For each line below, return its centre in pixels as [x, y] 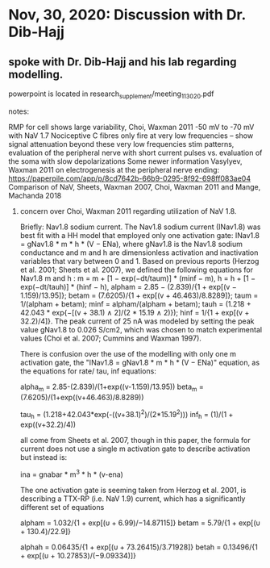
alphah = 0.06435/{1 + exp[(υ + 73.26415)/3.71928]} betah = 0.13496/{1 [139, 547]
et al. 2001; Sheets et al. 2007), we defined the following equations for [137, 269]
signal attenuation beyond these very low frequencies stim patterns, [121, 144]
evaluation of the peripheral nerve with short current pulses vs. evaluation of [135, 152]
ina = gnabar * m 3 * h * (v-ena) [71, 474]
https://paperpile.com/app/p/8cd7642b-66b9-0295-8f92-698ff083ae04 [130, 178]
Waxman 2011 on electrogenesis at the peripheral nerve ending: [114, 169]
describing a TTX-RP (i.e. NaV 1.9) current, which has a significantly [133, 499]
